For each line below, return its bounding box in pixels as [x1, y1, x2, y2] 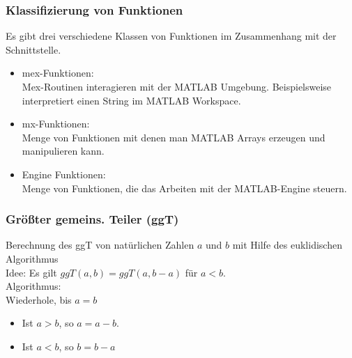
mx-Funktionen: [22, 116, 90, 131]
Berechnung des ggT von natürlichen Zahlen [6, 238, 194, 252]
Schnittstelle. [6, 42, 61, 56]
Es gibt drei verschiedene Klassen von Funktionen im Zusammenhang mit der [6, 29, 337, 43]
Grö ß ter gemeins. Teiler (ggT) [6, 210, 179, 228]
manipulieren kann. [22, 143, 105, 158]
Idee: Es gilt [6, 265, 57, 279]
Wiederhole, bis [6, 292, 72, 306]
